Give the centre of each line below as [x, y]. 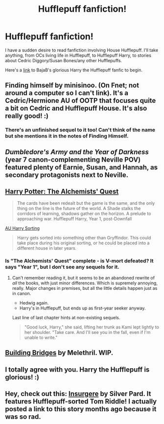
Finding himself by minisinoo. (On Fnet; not [72, 85]
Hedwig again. [34, 303]
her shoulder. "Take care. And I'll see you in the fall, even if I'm [87, 332]
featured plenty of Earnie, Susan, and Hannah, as [82, 167]
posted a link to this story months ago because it [81, 409]
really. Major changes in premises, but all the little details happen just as [85, 288]
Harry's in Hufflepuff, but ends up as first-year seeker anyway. [82, 308]
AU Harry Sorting [23, 228]
